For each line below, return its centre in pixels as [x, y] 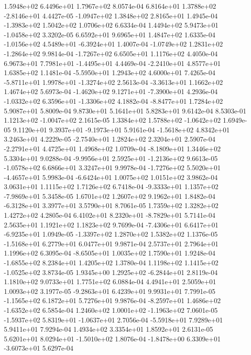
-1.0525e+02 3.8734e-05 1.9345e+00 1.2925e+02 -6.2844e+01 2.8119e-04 [111, 272]
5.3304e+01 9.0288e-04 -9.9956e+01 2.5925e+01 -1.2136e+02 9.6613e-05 [111, 158]
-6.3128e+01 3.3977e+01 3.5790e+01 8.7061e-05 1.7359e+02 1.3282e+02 [111, 205]
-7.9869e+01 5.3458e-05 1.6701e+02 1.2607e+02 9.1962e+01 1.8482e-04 [110, 196]
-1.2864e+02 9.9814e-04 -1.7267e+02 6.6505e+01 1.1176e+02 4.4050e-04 [111, 53]
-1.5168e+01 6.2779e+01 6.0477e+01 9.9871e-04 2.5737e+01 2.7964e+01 [111, 243]
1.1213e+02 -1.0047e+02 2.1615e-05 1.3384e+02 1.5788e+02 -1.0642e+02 [112, 120]
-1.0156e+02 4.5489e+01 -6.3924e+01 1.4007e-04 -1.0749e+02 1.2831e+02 [114, 44]
